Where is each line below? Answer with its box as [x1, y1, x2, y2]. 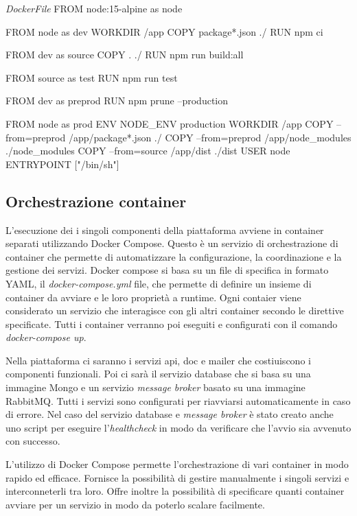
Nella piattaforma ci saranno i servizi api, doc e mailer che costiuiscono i [5, 353, 311, 367]
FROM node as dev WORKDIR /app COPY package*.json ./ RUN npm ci [5, 24, 323, 38]
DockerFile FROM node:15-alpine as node [5, 1, 183, 15]
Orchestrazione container [5, 190, 187, 211]
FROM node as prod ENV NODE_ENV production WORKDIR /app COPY [5, 116, 334, 130]
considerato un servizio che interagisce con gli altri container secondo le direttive [5, 303, 344, 318]
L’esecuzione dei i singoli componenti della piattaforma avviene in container [5, 222, 324, 237]
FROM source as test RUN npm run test [5, 70, 178, 84]
